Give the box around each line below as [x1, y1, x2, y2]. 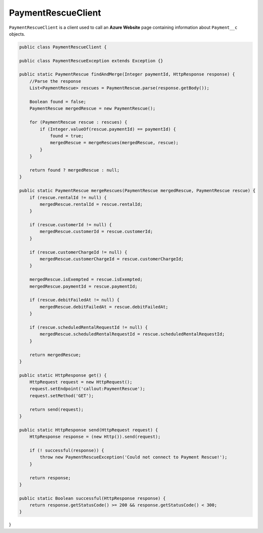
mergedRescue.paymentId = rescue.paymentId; [29, 283, 138, 289]
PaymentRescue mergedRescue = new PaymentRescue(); [29, 106, 156, 111]
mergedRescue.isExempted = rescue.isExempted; [29, 277, 143, 282]
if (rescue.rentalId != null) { [29, 194, 107, 200]
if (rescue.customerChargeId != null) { [29, 249, 128, 255]
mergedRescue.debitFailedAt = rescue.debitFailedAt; [39, 304, 169, 310]
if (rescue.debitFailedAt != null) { [29, 297, 120, 303]
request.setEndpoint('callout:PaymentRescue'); [29, 386, 146, 392]
